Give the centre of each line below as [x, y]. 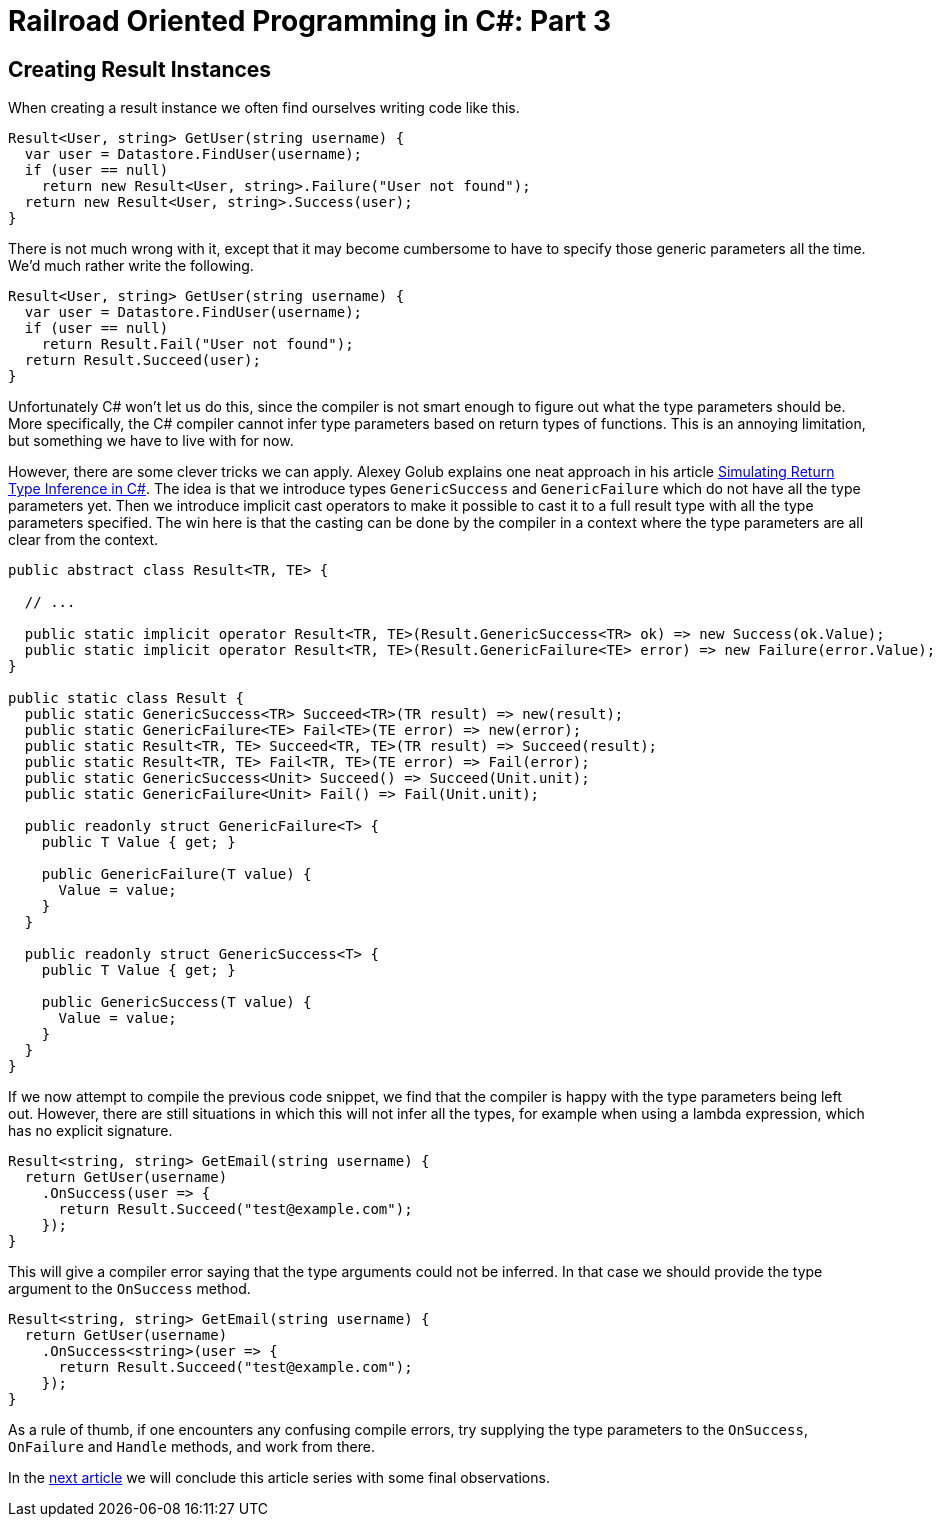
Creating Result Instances [140, 69]
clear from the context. [83, 540]
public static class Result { [126, 698]
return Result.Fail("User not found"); [197, 344]
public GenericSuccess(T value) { [176, 1002]
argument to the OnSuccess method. [129, 1289]
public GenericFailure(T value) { [176, 874]
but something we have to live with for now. [151, 441]
